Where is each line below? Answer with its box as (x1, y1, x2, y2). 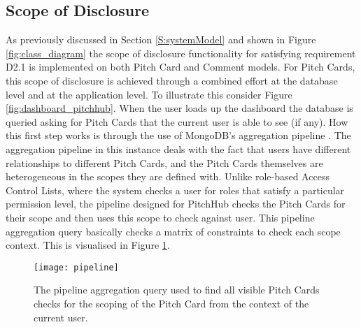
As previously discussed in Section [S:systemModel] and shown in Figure (6, 32, 316, 47)
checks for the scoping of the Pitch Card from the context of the (34, 296, 309, 310)
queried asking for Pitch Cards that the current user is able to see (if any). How (6, 114, 348, 129)
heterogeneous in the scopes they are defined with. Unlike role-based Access (6, 169, 330, 184)
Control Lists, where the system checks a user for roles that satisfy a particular (6, 182, 345, 197)
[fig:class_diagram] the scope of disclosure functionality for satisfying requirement (6, 45, 356, 60)
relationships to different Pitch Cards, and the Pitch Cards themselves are (6, 155, 323, 170)
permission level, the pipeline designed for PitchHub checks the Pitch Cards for (6, 196, 346, 211)
